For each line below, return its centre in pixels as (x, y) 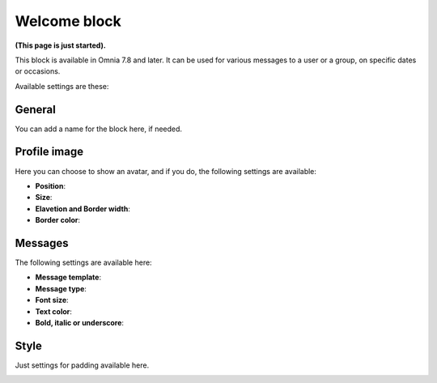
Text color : (54, 311)
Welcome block (68, 21)
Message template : (68, 277)
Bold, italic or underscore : (80, 322)
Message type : (61, 288)
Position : (51, 185)
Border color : (58, 220)
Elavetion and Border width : (83, 209)
